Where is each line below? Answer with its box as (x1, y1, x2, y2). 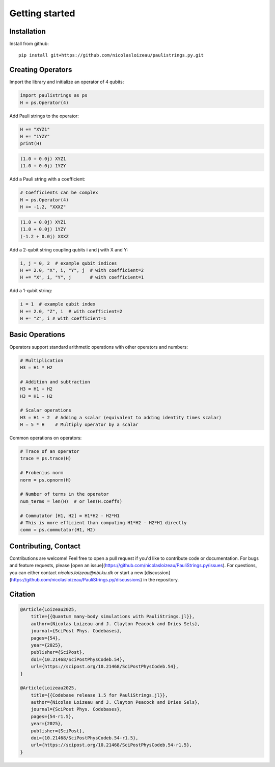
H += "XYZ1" (20, 126, 50, 132)
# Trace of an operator (20, 449, 80, 454)
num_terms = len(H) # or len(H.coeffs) (20, 498, 122, 504)
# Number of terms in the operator (20, 491, 109, 497)
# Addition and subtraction (20, 379, 90, 385)
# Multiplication (20, 357, 64, 363)
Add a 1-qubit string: (9, 288, 52, 294)
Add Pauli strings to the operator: (9, 113, 79, 119)
